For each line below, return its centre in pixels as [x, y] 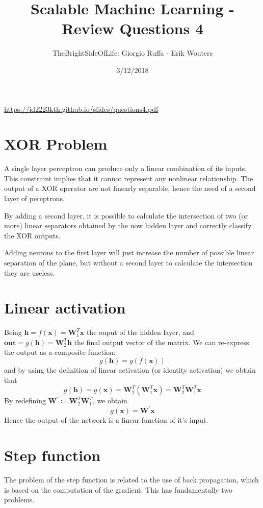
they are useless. [30, 272]
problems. [19, 500]
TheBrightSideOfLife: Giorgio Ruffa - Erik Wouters [133, 53]
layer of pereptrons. [34, 198]
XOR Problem [56, 144]
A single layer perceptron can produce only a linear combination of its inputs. [126, 168]
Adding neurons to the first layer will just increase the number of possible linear [129, 252]
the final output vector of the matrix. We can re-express [162, 342]
